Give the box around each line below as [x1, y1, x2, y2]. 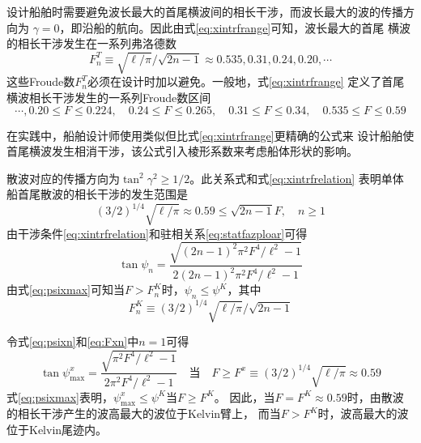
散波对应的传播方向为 [6, 169, 120, 186]
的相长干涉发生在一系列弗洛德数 [6, 35, 176, 52]
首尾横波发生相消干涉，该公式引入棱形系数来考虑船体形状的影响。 [6, 143, 358, 160]
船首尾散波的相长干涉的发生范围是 [6, 185, 188, 202]
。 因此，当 [214, 388, 275, 405]
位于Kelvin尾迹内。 [6, 420, 108, 437]
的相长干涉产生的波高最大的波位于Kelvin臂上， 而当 [6, 405, 281, 422]
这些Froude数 [6, 73, 75, 90]
